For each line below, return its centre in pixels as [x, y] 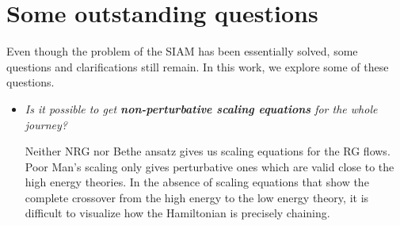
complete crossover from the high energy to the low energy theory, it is [197, 197]
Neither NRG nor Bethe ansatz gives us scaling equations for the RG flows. [208, 151]
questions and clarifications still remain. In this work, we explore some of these [198, 66]
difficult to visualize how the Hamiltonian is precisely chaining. [177, 213]
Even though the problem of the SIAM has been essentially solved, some [182, 51]
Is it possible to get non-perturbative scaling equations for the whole [201, 108]
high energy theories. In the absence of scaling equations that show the [197, 182]
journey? [46, 124]
